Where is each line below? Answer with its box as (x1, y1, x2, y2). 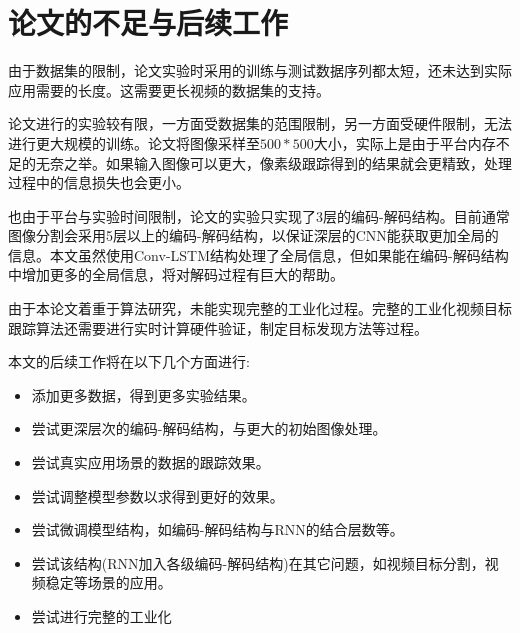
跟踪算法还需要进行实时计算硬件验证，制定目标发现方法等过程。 (8, 317, 428, 338)
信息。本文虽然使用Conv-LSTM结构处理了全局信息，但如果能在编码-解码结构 (8, 244, 509, 265)
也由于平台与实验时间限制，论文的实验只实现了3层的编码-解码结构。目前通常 (8, 205, 510, 226)
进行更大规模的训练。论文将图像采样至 (8, 132, 260, 153)
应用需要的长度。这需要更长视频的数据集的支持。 (8, 79, 330, 100)
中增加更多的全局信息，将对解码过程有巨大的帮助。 (8, 264, 344, 285)
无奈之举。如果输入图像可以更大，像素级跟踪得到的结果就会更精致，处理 (35, 152, 512, 173)
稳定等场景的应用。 (45, 572, 172, 593)
